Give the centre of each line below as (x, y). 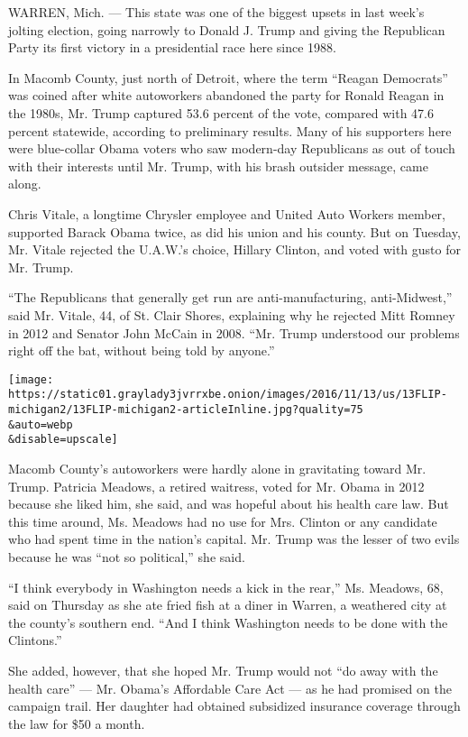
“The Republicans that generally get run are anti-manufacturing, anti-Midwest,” (230, 297)
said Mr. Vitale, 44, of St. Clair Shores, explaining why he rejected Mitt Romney (232, 314)
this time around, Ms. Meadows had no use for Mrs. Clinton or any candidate (223, 521)
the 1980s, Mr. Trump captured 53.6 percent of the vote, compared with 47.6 (221, 112)
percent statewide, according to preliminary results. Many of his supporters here (230, 130)
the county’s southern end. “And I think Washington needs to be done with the (228, 622)
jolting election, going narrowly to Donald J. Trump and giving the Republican (227, 29)
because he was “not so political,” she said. (127, 556)
